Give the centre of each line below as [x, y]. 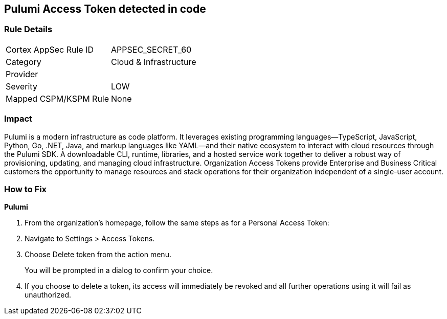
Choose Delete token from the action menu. [98, 255]
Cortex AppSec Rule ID [50, 49]
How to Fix [26, 189]
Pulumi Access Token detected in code [105, 9]
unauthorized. [48, 295]
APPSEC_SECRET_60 [151, 49]
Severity [21, 86]
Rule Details [28, 29]
